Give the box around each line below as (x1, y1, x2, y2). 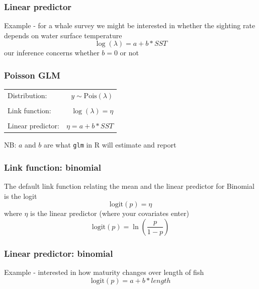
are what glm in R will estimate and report (43, 139, 177, 150)
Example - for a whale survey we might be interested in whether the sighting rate (4, 20, 255, 31)
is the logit (4, 190, 37, 201)
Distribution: (8, 90, 47, 100)
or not (120, 47, 139, 58)
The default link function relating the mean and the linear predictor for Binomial (4, 181, 254, 191)
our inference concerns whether (4, 47, 100, 58)
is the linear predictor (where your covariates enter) (30, 208, 189, 219)
